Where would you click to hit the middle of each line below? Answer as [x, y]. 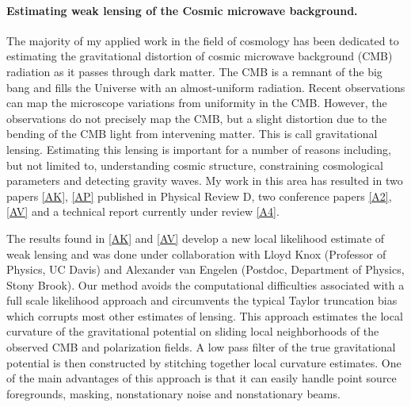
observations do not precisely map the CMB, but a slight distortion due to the [197, 118]
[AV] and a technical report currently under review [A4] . [143, 211]
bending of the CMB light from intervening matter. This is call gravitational [192, 134]
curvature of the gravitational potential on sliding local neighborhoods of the [193, 331]
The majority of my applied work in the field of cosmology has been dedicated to [203, 40]
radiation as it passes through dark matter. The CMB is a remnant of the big [194, 71]
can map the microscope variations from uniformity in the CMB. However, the [197, 103]
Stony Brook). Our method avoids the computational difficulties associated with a [205, 284]
